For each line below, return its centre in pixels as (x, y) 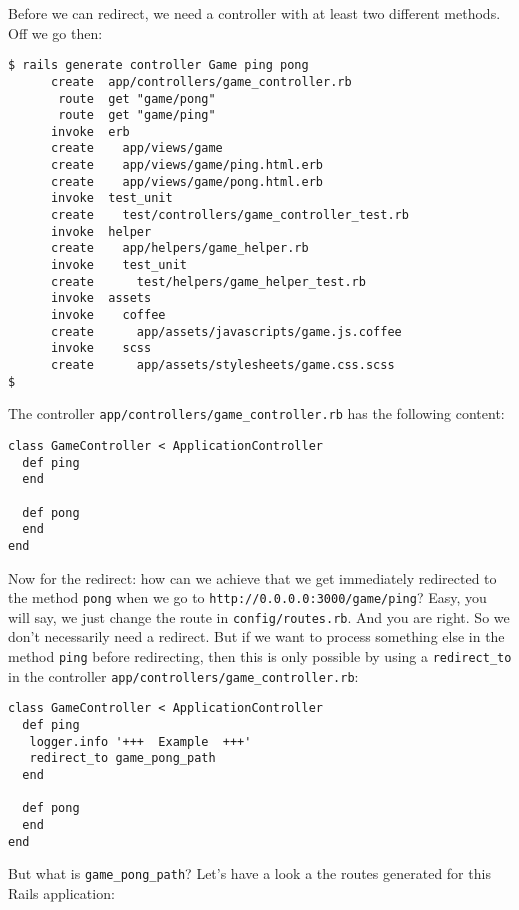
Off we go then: (55, 32)
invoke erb (90, 131)
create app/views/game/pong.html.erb (186, 181)
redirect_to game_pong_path (122, 758)
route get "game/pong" (137, 98)
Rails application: (61, 892)
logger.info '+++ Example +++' (140, 741)
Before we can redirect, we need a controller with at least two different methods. (254, 13)
